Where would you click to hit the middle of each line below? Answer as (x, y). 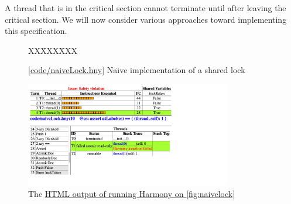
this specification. (36, 31)
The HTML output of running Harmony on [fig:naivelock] (132, 194)
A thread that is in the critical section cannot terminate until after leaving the (145, 8)
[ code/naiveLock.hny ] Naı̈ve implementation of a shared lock (137, 70)
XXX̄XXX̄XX (53, 50)
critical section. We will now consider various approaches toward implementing (146, 19)
